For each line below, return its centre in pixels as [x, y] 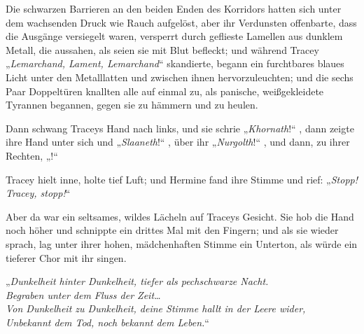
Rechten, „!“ [32, 155]
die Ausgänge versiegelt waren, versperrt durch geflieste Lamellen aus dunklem [174, 36]
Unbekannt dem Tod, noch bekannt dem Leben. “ [107, 322]
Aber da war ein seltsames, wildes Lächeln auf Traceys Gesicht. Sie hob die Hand [180, 216]
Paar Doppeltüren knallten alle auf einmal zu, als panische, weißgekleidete [165, 91]
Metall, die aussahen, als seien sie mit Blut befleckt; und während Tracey [162, 49]
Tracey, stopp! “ [38, 193]
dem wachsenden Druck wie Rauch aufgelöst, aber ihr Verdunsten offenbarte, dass [181, 22]
